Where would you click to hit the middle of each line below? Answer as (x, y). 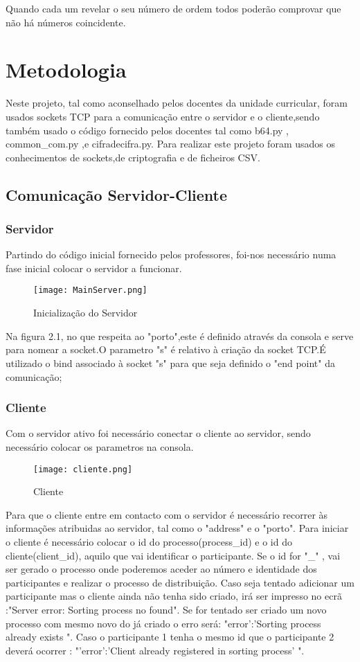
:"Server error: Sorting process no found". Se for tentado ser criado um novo (166, 609)
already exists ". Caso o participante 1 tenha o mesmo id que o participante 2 (170, 637)
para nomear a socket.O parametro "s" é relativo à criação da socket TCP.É (166, 349)
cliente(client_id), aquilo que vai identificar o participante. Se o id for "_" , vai (173, 555)
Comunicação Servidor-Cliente (117, 194)
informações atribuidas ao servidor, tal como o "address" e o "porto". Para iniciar (177, 528)
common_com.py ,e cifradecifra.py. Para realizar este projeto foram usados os (170, 144)
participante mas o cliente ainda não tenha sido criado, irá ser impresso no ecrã (174, 596)
